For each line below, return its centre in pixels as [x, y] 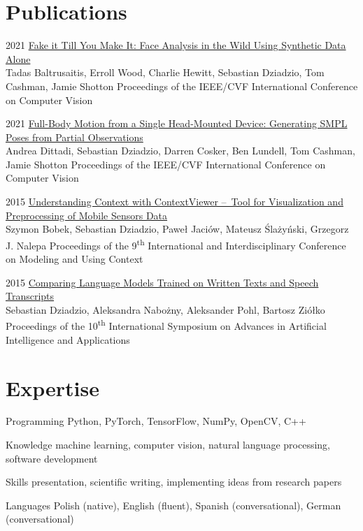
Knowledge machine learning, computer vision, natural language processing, [168, 445]
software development [52, 458]
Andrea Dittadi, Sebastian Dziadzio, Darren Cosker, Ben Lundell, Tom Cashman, [180, 151]
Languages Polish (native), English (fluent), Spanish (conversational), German [173, 505]
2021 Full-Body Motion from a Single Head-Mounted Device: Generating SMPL [177, 123]
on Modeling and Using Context [74, 259]
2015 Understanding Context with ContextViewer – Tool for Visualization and [175, 202]
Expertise [52, 387]
